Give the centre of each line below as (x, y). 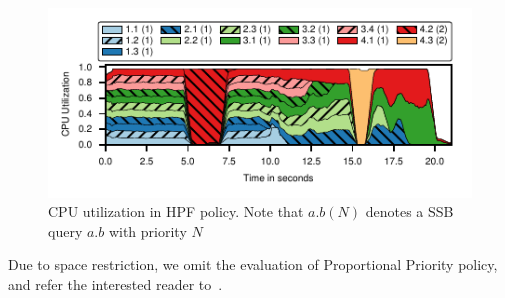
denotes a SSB (409, 211)
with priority (147, 230)
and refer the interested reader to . (115, 284)
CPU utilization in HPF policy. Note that (176, 211)
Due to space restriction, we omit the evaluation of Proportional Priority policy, (253, 264)
